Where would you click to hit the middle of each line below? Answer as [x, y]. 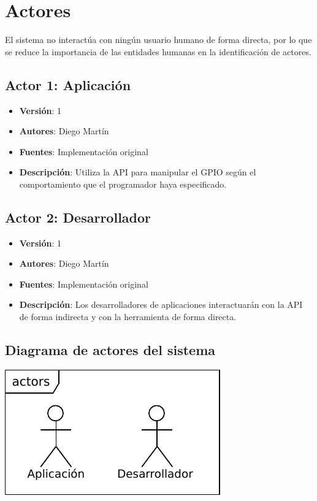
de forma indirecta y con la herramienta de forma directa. [128, 317]
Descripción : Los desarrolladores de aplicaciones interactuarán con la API [161, 304]
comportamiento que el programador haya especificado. [123, 184]
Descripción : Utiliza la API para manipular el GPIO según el [138, 172]
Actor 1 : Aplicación [68, 84]
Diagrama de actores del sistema [110, 350]
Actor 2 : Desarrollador [78, 217]
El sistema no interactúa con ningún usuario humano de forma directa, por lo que [158, 40]
